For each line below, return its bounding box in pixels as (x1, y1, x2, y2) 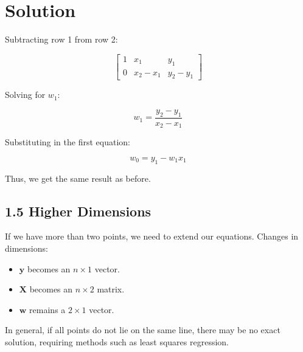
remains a (29, 303, 66, 316)
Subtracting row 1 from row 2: (5, 33, 118, 46)
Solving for (5, 88, 46, 101)
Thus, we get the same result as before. (5, 171, 151, 184)
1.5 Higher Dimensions (5, 201, 151, 220)
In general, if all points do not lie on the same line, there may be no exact (5, 323, 280, 336)
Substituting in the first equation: (5, 136, 130, 148)
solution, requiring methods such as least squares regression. (5, 336, 229, 348)
